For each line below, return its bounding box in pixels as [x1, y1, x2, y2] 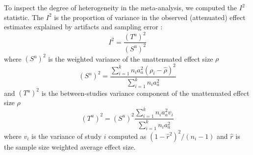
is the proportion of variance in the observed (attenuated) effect [54, 12, 246, 22]
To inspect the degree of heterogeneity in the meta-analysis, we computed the [4, 2, 237, 12]
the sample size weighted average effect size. [4, 141, 136, 152]
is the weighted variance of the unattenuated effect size [48, 53, 213, 64]
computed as [108, 131, 147, 141]
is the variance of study [31, 131, 102, 141]
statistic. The [4, 12, 44, 22]
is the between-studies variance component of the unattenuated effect [41, 88, 250, 98]
